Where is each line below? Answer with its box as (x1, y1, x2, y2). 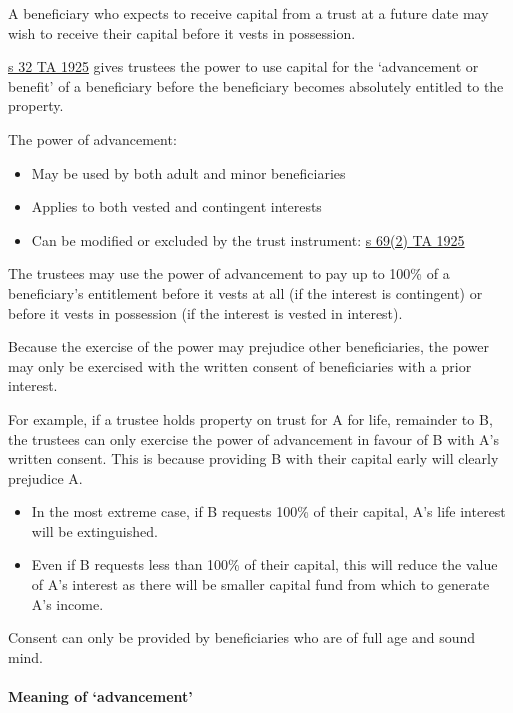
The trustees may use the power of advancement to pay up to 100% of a (8, 263, 450, 284)
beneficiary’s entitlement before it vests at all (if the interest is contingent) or (8, 282, 483, 303)
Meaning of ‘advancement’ (8, 686, 193, 707)
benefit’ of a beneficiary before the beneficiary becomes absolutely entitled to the (8, 75, 504, 96)
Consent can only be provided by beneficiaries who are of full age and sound (8, 627, 476, 648)
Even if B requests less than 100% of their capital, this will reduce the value (31, 554, 498, 575)
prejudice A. (8, 467, 83, 488)
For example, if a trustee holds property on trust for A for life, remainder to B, (8, 408, 493, 429)
